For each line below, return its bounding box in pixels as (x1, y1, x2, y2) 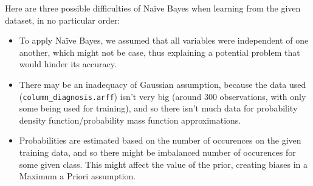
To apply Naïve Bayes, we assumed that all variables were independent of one (19, 34, 309, 47)
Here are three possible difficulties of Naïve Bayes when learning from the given (5, 2, 301, 14)
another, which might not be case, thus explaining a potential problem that (19, 45, 300, 58)
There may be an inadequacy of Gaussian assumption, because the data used (19, 78, 306, 90)
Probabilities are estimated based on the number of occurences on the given (19, 134, 301, 147)
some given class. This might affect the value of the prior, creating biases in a (19, 158, 308, 170)
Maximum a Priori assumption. (19, 170, 136, 182)
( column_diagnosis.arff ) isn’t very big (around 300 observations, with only (19, 90, 306, 102)
